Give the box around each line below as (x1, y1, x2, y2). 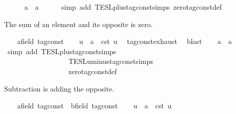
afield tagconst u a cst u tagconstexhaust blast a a (17, 36, 232, 47)
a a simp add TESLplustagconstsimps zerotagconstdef (24, 2, 222, 12)
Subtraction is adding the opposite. (4, 83, 114, 94)
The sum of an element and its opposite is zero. (4, 18, 153, 29)
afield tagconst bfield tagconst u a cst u (17, 100, 172, 111)
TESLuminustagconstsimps (68, 56, 153, 66)
